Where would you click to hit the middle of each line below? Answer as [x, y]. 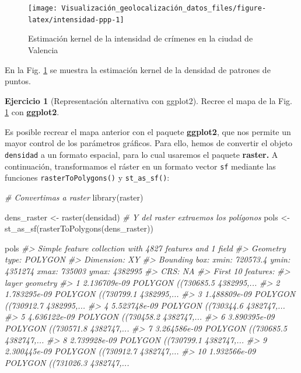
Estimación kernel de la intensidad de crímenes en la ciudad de [141, 38]
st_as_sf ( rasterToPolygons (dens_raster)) [79, 228]
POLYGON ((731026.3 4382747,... [67, 362]
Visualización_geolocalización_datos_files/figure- [164, 8]
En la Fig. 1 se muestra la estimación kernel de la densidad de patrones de [138, 69]
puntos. [18, 81]
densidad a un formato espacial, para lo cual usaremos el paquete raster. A [141, 155]
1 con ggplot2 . [32, 112]
